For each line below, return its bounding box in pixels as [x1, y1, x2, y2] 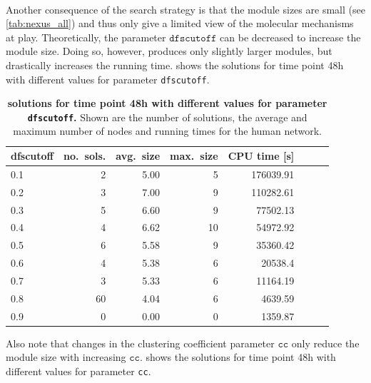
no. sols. [63, 148, 106, 163]
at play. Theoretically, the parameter [6, 29, 166, 44]
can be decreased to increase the [220, 29, 361, 44]
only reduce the [291, 335, 360, 350]
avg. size [116, 148, 161, 163]
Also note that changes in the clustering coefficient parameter [6, 335, 275, 350]
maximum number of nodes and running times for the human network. [13, 123, 322, 138]
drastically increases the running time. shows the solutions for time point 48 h [6, 57, 344, 72]
